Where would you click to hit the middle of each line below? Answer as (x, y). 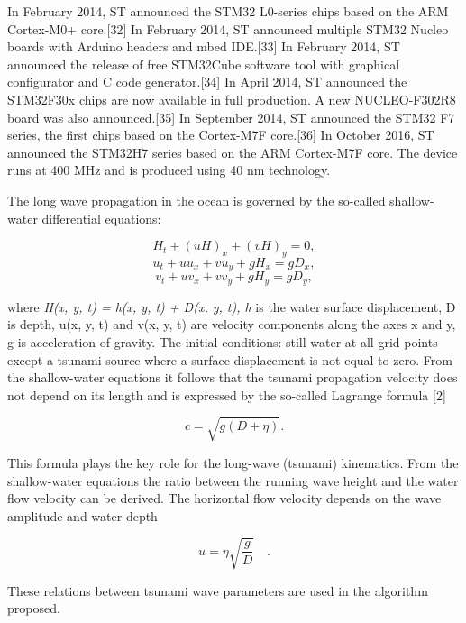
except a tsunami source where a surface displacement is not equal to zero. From (230, 359)
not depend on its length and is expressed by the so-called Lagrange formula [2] (227, 394)
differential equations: (101, 218)
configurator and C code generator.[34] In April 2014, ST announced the (207, 82)
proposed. (34, 608)
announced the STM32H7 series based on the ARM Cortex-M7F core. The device (233, 152)
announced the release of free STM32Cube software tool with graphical (204, 64)
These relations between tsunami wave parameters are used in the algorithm (218, 590)
